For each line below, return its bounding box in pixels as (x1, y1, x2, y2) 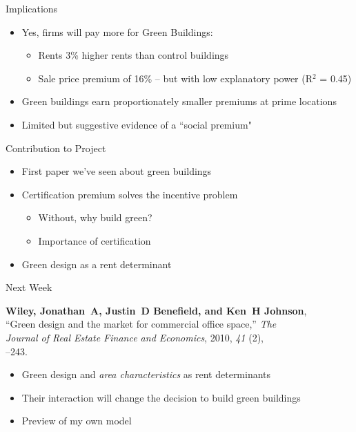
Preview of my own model (21, 413, 132, 428)
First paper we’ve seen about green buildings (21, 164, 212, 178)
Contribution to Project (6, 140, 106, 155)
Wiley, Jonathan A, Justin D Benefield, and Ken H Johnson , (6, 303, 307, 317)
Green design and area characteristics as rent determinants (21, 367, 271, 382)
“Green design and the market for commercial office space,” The (6, 317, 277, 331)
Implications (6, 1, 58, 15)
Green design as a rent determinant (21, 256, 172, 271)
